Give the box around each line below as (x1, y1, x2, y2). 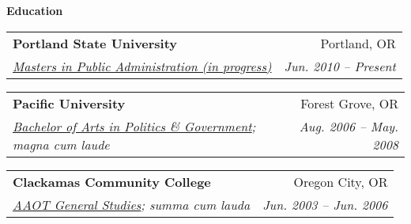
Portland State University (13, 33, 178, 52)
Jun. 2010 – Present (284, 56, 396, 75)
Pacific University (13, 93, 126, 112)
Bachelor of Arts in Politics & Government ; (13, 116, 256, 135)
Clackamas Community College (13, 172, 211, 191)
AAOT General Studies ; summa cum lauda (13, 195, 251, 214)
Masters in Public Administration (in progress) (13, 56, 272, 75)
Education (6, 2, 63, 18)
